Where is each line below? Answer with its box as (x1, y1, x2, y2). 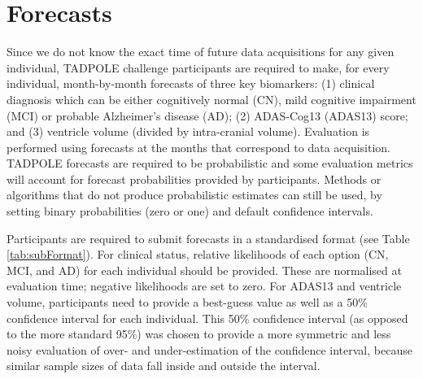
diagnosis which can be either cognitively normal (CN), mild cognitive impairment (7, 90, 416, 107)
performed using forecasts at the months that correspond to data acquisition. (7, 138, 391, 155)
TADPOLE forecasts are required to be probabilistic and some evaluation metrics (7, 155, 413, 172)
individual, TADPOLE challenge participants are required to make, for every (7, 59, 390, 76)
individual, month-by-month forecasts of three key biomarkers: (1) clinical (7, 75, 375, 92)
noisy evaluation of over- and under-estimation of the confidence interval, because (7, 341, 412, 358)
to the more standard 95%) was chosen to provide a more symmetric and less (7, 325, 391, 342)
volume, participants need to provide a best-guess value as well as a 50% (7, 294, 368, 311)
